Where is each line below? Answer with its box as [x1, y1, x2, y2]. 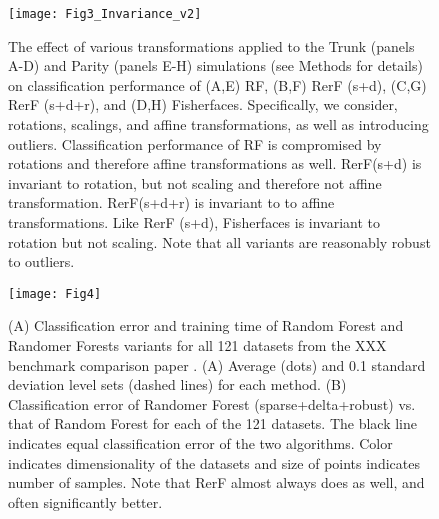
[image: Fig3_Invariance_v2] [8, 7, 202, 21]
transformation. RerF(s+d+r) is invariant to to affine [8, 192, 335, 213]
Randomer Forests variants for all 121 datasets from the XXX [8, 335, 387, 356]
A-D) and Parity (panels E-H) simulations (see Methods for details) [8, 55, 423, 76]
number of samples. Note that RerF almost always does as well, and [8, 472, 425, 493]
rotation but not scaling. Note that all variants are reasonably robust [8, 231, 431, 252]
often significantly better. [8, 491, 163, 512]
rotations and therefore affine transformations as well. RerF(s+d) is [8, 153, 422, 174]
